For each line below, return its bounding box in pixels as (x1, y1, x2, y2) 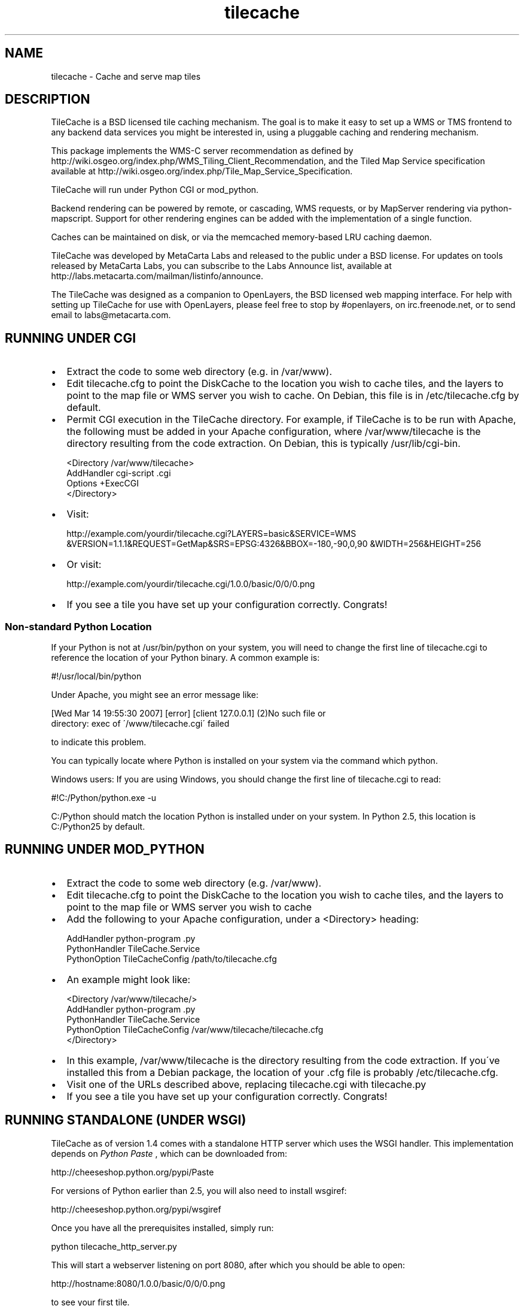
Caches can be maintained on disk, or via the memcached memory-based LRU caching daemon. (51, 232, 432, 243)
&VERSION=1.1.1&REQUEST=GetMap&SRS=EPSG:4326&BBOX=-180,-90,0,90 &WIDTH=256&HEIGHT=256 (66, 539, 482, 549)
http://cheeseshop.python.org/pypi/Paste (51, 1166, 214, 1177)
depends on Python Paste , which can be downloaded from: (51, 1148, 288, 1159)
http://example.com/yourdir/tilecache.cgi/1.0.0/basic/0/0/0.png (66, 579, 315, 589)
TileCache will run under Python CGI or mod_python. (51, 185, 259, 195)
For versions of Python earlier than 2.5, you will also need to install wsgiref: (51, 1185, 347, 1196)
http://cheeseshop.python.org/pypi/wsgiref (51, 1204, 221, 1214)
